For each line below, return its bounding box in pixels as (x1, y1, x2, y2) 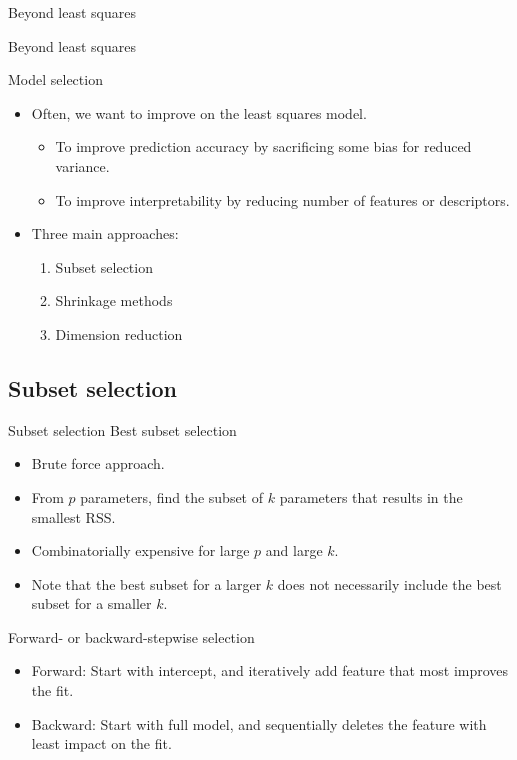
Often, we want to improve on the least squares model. (31, 102, 367, 123)
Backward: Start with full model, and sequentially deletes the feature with (31, 713, 487, 734)
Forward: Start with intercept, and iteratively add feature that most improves (31, 660, 509, 681)
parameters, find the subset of (80, 486, 264, 507)
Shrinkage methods (55, 290, 173, 311)
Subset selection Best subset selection (8, 419, 237, 440)
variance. (55, 155, 110, 176)
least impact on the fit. (31, 733, 172, 754)
